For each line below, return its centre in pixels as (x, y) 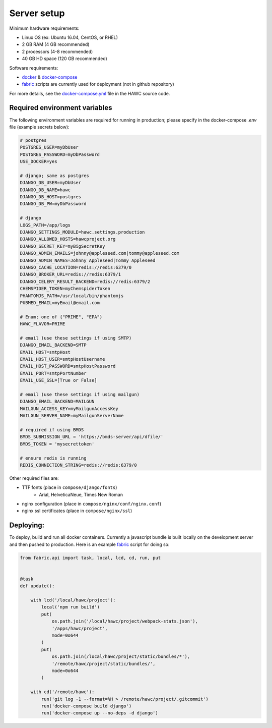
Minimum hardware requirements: (44, 28)
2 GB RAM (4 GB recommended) (56, 44)
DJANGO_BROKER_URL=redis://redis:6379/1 (70, 274)
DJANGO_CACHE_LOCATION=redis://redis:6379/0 (76, 267)
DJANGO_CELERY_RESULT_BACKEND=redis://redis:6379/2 (85, 282)
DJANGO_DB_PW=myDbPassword (53, 204)
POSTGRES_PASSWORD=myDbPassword (60, 154)
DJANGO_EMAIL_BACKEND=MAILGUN (57, 402)
